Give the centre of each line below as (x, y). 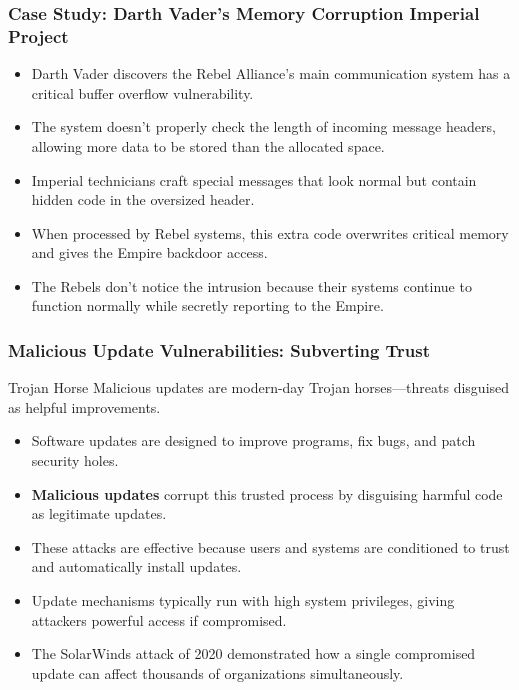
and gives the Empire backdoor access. (149, 252)
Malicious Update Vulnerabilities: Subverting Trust (219, 350)
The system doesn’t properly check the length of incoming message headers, (263, 126)
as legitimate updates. (99, 513)
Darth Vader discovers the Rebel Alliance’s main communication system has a (271, 73)
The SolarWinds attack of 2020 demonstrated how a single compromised (253, 653)
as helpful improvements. (84, 406)
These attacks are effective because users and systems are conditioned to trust (270, 546)
